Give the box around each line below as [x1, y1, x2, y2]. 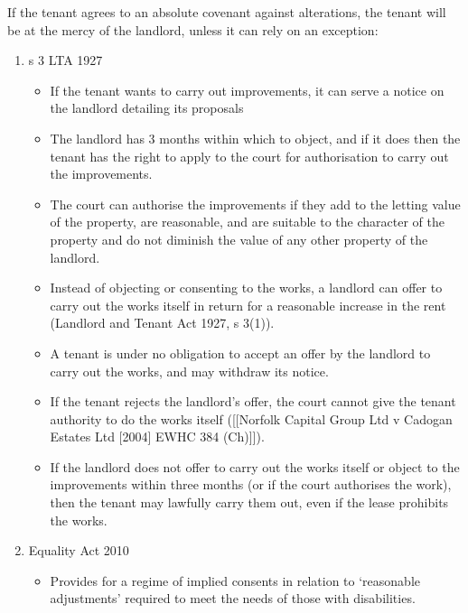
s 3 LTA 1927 [28, 51, 103, 70]
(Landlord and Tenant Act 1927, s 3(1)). [50, 313, 275, 332]
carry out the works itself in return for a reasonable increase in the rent [50, 295, 446, 314]
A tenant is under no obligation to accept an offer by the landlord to [50, 343, 431, 362]
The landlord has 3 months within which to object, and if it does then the [50, 128, 461, 147]
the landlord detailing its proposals [50, 98, 244, 117]
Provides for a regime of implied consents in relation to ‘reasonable [50, 571, 421, 590]
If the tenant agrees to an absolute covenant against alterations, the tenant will [7, 3, 446, 21]
